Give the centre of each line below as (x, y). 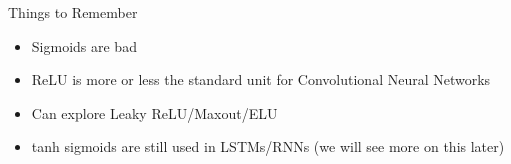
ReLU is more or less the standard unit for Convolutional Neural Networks (261, 79)
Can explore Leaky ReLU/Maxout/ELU (154, 112)
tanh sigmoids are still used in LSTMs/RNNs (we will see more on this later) (268, 146)
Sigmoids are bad (84, 45)
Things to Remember (73, 12)
